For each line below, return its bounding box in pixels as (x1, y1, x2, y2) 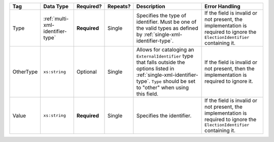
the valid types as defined (136, 24, 198, 31)
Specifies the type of (136, 12, 186, 19)
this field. (136, 90, 159, 97)
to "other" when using (136, 84, 189, 91)
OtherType (12, 68, 38, 75)
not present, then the (204, 65, 255, 72)
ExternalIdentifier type (136, 53, 194, 59)
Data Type (43, 3, 68, 10)
